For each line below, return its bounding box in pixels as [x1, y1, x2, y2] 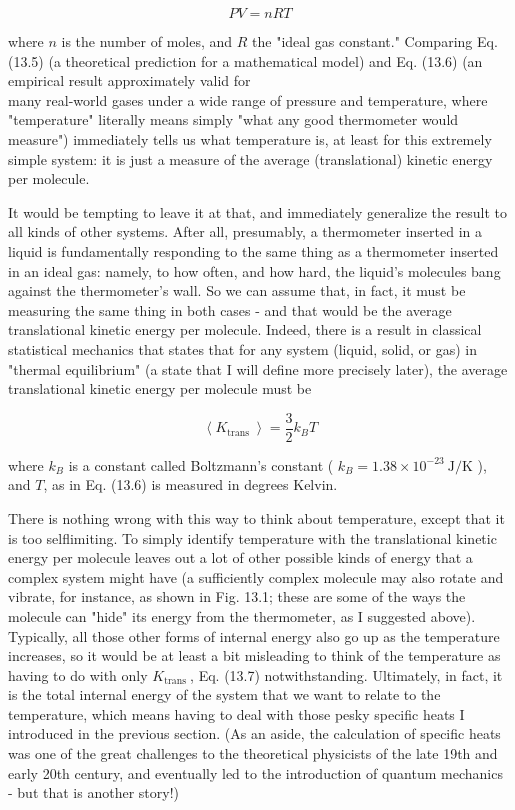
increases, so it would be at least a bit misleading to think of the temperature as [8, 645, 501, 666]
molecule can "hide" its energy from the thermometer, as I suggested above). [8, 605, 476, 626]
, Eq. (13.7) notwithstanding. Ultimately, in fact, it [190, 664, 503, 685]
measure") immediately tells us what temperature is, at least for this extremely [8, 128, 492, 149]
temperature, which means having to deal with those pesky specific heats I [8, 703, 465, 724]
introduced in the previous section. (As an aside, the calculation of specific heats [8, 723, 501, 744]
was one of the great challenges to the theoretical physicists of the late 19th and [8, 743, 498, 764]
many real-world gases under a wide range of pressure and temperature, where [8, 89, 488, 110]
